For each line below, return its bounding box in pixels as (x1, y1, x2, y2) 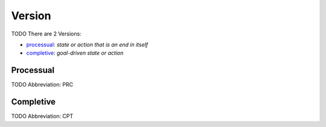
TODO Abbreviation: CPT (11, 113, 74, 120)
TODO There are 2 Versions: (11, 30, 81, 37)
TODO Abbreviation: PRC (11, 81, 74, 88)
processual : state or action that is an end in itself (26, 41, 149, 48)
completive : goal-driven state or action (26, 49, 124, 57)
